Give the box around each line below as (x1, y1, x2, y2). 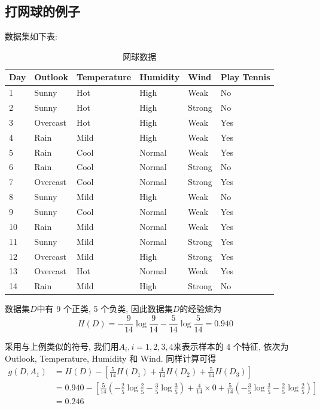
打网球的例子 (5, 2, 80, 20)
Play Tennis (220, 71, 270, 83)
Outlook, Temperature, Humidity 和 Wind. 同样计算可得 (5, 352, 217, 364)
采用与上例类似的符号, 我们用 (5, 340, 119, 352)
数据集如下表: (5, 30, 57, 43)
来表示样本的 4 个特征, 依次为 (173, 340, 289, 352)
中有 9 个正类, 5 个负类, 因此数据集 (36, 302, 173, 315)
